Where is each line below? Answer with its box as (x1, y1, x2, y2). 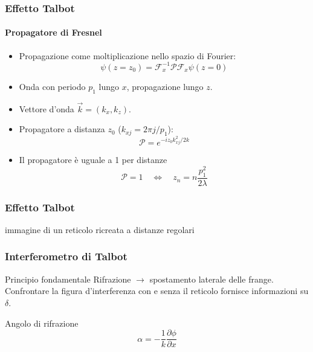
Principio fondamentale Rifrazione (5, 272, 131, 285)
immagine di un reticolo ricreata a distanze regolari (5, 223, 195, 235)
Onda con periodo (19, 80, 86, 92)
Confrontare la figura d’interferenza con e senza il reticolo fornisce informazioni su (5, 284, 309, 297)
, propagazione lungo (126, 80, 204, 92)
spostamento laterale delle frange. (149, 272, 274, 285)
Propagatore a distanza (19, 123, 105, 135)
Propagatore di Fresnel (5, 26, 102, 39)
